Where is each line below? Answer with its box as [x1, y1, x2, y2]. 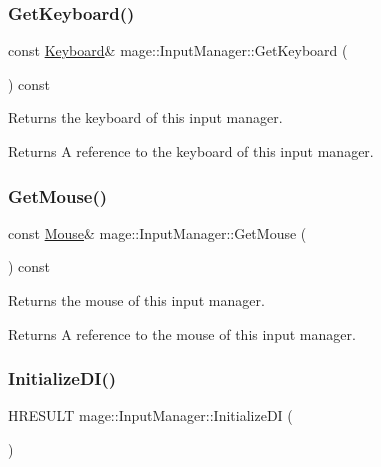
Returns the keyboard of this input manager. [8, 107, 283, 128]
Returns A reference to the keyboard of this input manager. [8, 141, 374, 161]
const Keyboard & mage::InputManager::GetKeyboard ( [8, 40, 348, 61]
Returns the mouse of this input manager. [8, 290, 265, 310]
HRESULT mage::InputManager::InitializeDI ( [8, 405, 293, 426]
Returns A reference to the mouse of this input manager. [8, 323, 356, 344]
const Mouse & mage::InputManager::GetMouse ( [8, 222, 307, 243]
